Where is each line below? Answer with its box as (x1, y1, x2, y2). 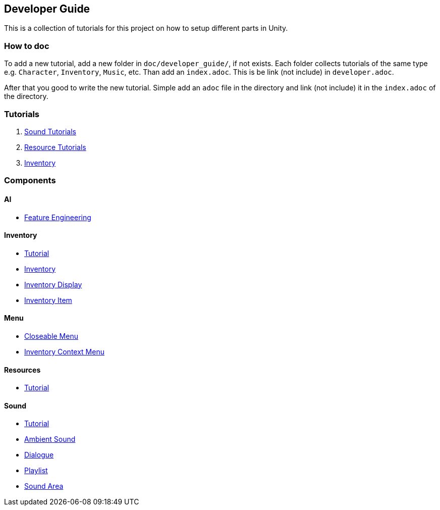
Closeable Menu (24, 331, 78, 340)
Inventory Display (24, 280, 82, 289)
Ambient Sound (24, 435, 76, 444)
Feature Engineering (24, 213, 91, 222)
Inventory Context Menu (24, 347, 104, 356)
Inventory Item (24, 295, 72, 304)
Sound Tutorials (24, 127, 76, 136)
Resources (4, 365, 41, 374)
